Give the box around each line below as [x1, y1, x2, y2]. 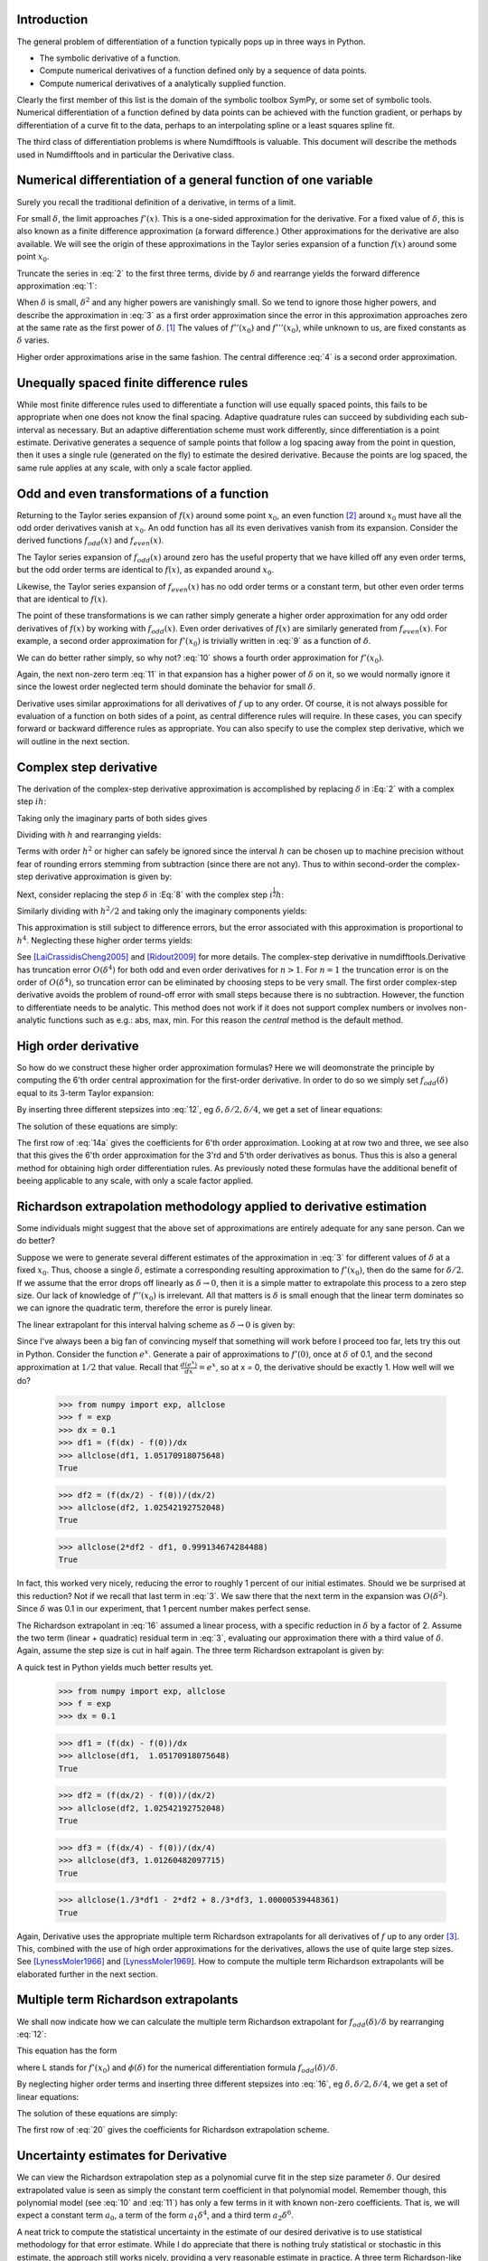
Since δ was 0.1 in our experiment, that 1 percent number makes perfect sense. [16, 1604, 311, 1614]
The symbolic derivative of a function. [39, 52, 181, 63]
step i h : [16, 796, 47, 807]
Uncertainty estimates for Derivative [16, 2148, 228, 2163]
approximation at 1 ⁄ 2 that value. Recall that [16, 1361, 179, 1372]
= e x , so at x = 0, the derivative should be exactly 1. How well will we [198, 1360, 455, 1372]
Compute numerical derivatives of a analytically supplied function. [39, 78, 286, 89]
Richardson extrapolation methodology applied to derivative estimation [16, 1198, 427, 1214]
